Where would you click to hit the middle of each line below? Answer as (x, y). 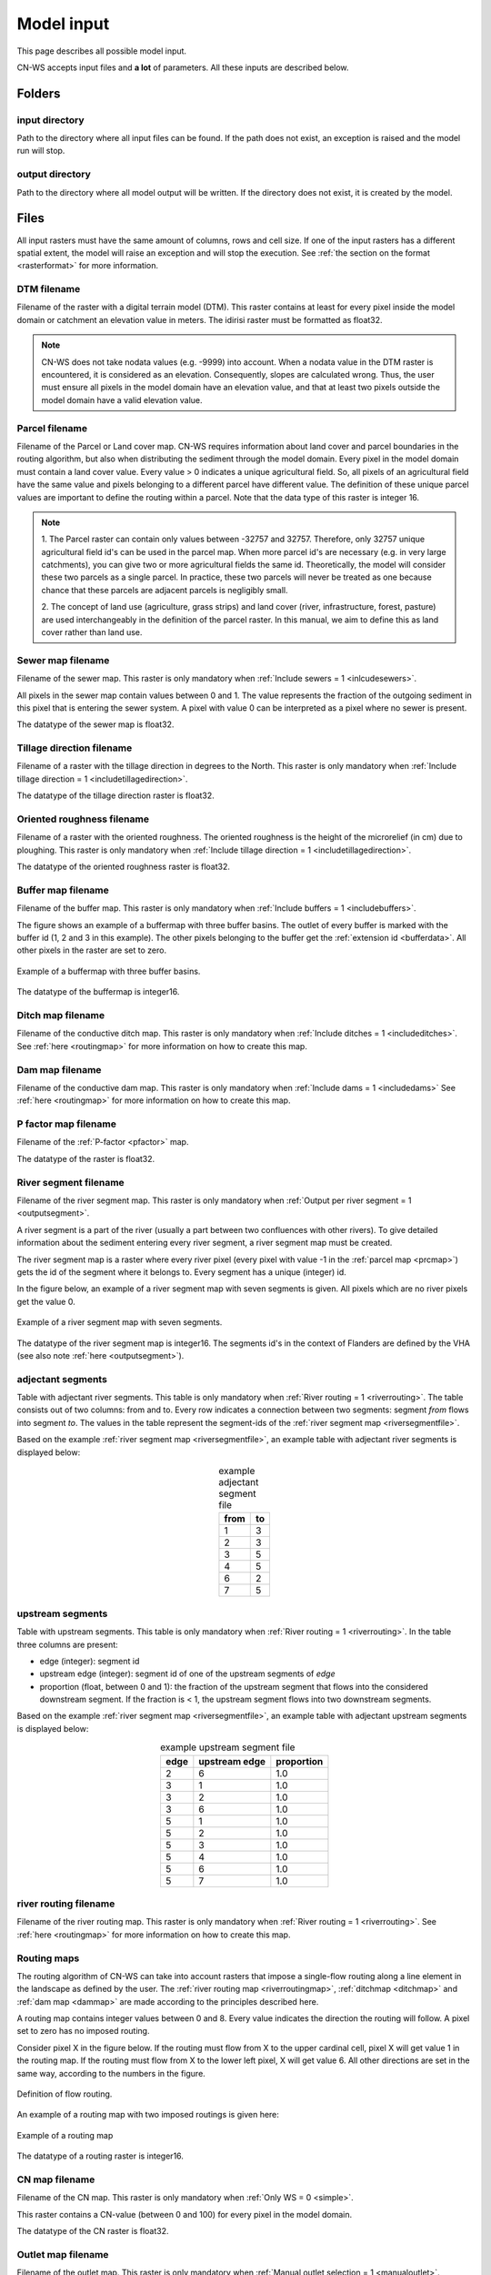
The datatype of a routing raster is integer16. (100, 2156)
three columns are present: (67, 1644)
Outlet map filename (63, 2254)
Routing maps (48, 1958)
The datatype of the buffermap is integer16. (98, 992)
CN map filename (56, 2179)
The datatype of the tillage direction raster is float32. (116, 795)
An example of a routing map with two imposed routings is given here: (148, 2115)
